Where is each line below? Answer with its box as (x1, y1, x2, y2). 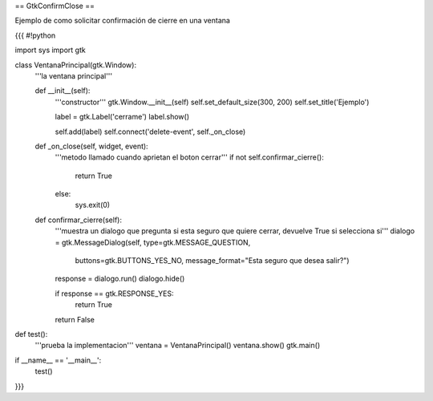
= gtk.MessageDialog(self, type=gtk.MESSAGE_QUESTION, (55, 237, 251, 247)
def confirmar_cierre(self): (34, 215, 122, 225)
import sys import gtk (14, 45, 86, 55)
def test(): (14, 329, 48, 338)
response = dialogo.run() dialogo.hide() (55, 273, 185, 284)
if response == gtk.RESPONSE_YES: (55, 289, 174, 298)
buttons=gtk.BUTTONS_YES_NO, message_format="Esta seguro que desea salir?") (75, 256, 350, 265)
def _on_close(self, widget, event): (34, 141, 148, 151)
